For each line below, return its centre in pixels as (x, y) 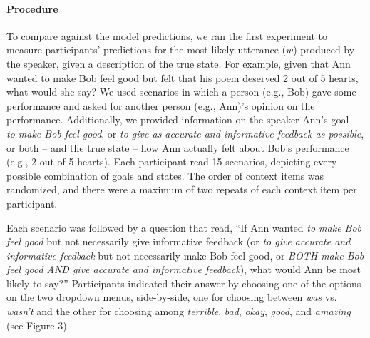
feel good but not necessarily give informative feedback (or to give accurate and (179, 241)
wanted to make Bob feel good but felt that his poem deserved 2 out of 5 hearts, (183, 77)
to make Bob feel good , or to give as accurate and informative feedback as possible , (185, 133)
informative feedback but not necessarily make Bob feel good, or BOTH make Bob (185, 255)
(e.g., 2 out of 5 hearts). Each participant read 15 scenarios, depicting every (172, 162)
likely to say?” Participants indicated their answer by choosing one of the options (184, 283)
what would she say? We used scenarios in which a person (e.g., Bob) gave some (181, 92)
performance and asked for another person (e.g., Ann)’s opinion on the (161, 105)
